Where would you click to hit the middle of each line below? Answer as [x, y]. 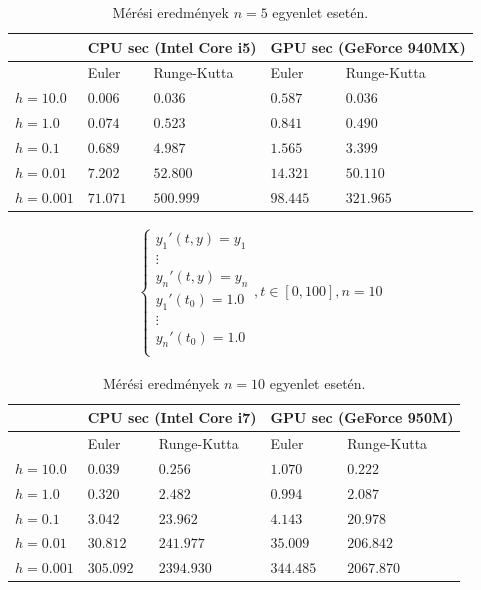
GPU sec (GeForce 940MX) [368, 46]
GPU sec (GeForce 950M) [362, 417]
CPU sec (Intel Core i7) [172, 417]
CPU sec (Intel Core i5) [172, 46]
